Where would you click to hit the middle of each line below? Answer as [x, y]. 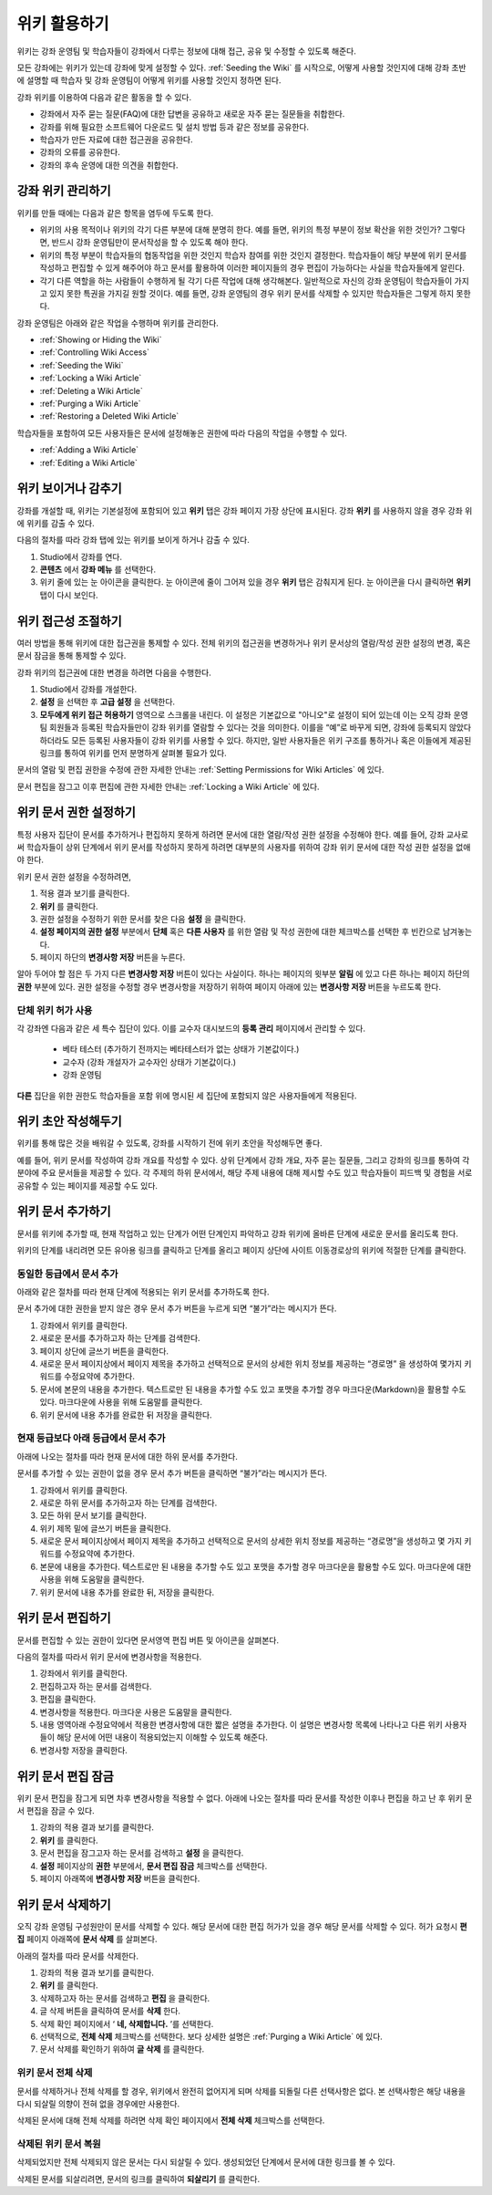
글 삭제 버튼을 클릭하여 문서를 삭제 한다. [110, 2011]
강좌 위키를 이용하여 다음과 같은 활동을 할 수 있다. [104, 97]
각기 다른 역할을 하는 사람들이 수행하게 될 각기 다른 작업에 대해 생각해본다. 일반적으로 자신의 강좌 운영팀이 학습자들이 [246, 281]
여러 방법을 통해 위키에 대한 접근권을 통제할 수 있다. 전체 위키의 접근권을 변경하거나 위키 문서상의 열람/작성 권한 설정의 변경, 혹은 [244, 642]
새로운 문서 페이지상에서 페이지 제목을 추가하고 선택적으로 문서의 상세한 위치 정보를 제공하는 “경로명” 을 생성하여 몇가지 [251, 1364]
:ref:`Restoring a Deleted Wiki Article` [109, 416]
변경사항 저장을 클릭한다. [83, 1750]
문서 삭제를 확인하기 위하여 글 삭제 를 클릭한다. [122, 2049]
